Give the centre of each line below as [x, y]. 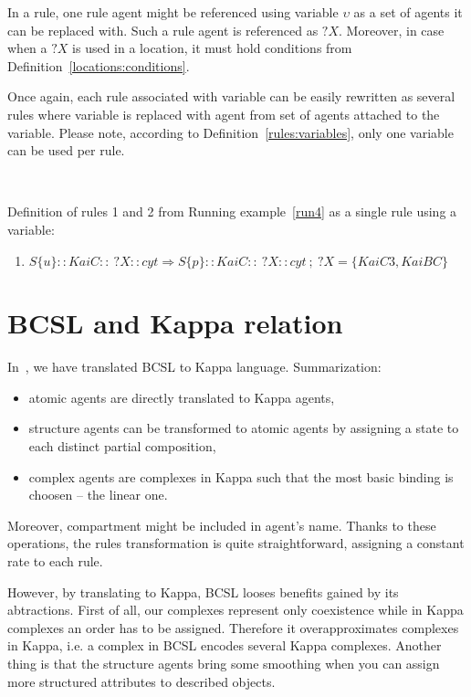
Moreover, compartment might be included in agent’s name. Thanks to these [222, 525]
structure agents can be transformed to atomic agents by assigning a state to [244, 428]
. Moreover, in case [392, 30]
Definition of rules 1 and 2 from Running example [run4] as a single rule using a [232, 211]
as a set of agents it [408, 12]
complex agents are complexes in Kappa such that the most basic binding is [241, 476]
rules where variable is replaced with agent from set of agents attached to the [224, 114]
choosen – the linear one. [98, 495]
